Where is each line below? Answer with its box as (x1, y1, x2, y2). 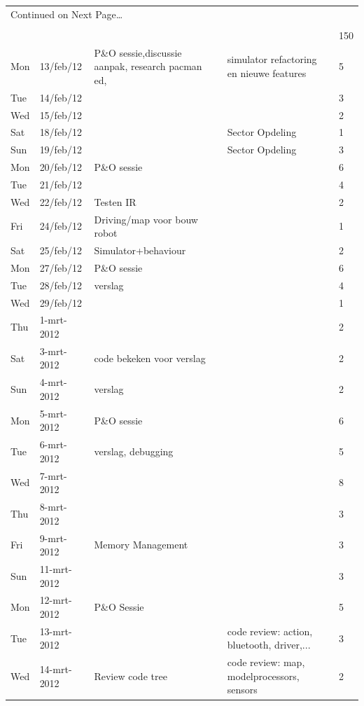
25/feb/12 (39, 243, 82, 258)
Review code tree (94, 668, 167, 683)
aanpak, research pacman (94, 59, 202, 74)
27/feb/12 (39, 260, 82, 275)
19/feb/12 (39, 142, 82, 157)
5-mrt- (39, 406, 67, 420)
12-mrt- (39, 593, 72, 607)
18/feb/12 (39, 125, 82, 139)
